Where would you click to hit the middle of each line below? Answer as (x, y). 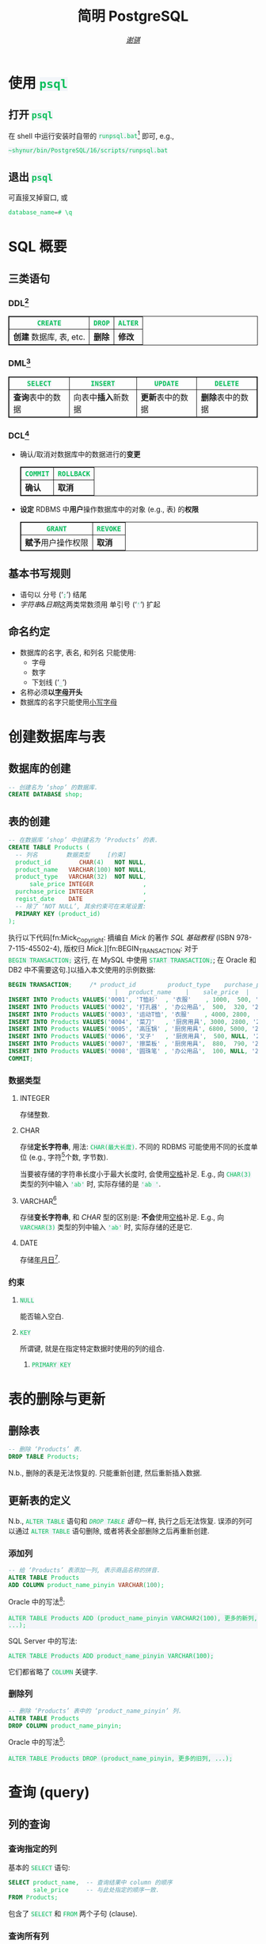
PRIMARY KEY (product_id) (58, 914)
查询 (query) (49, 1793)
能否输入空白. (42, 1317)
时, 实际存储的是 (113, 1183)
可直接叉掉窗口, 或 (38, 197)
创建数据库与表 (57, 736)
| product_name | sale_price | (182, 992)
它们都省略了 (29, 1671)
